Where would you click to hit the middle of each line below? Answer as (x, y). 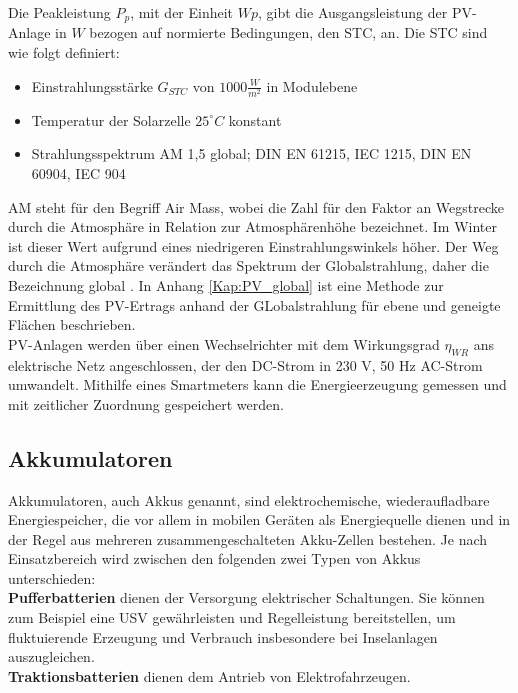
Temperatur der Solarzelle (111, 119)
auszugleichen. (51, 656)
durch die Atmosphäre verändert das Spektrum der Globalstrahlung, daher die (248, 265)
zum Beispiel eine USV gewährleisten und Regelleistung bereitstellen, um (232, 617)
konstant (255, 119)
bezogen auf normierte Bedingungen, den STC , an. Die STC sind (288, 32)
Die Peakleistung (59, 12)
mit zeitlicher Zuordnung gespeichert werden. (146, 403)
